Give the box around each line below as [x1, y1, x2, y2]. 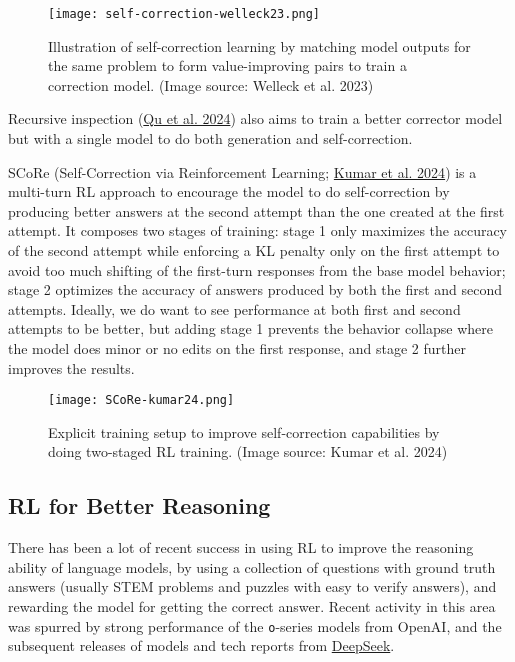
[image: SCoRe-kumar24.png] [48, 393, 235, 408]
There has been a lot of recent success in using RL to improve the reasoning [8, 537, 474, 558]
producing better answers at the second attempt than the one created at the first [8, 200, 505, 221]
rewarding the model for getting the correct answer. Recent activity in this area [8, 595, 496, 616]
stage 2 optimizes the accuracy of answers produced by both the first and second [8, 279, 503, 300]
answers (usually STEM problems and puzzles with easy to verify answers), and [8, 576, 497, 597]
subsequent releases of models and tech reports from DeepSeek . [8, 635, 395, 656]
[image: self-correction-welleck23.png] [48, 7, 321, 21]
